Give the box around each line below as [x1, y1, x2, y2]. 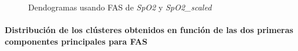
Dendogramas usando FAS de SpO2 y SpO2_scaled [28, 1, 212, 13]
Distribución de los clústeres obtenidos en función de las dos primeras [5, 24, 293, 36]
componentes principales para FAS [5, 35, 148, 47]
